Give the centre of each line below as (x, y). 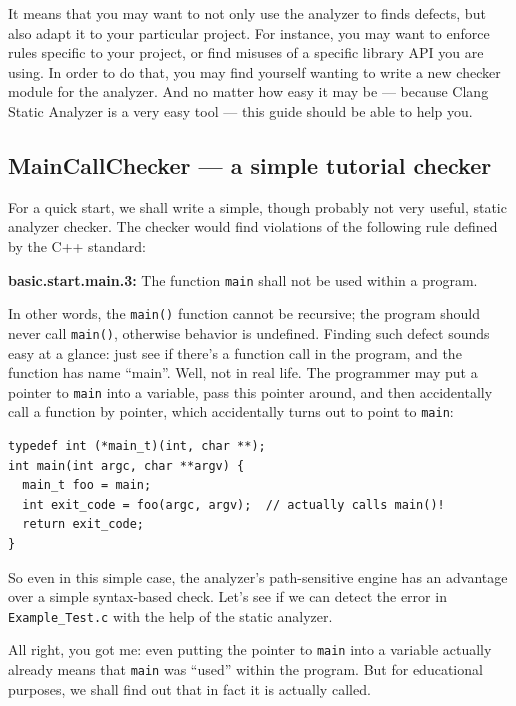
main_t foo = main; (87, 485)
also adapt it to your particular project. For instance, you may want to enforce (249, 32)
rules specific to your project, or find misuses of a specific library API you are (246, 52)
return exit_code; (83, 524)
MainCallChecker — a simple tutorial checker (250, 164)
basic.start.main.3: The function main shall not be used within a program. (243, 279)
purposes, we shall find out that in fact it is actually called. (189, 688)
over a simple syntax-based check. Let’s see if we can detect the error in (227, 596)
